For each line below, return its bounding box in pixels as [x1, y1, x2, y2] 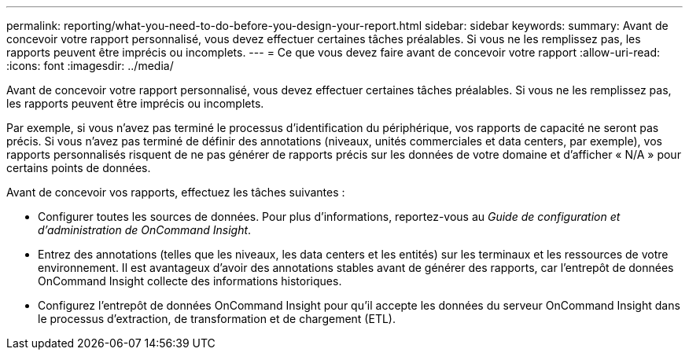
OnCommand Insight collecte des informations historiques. [38, 274, 342, 288]
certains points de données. [6, 161, 151, 174]
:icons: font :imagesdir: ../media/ [6, 59, 174, 72]
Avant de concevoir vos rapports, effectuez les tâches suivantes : [6, 185, 345, 199]
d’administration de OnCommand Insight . [38, 223, 252, 237]
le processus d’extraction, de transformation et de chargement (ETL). [38, 312, 396, 325]
